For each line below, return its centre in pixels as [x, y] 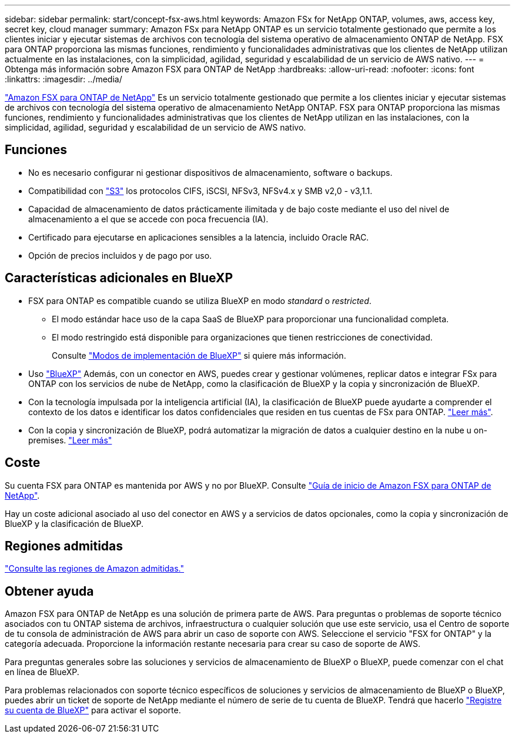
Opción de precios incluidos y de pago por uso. [120, 255]
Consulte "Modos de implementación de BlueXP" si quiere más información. [199, 355]
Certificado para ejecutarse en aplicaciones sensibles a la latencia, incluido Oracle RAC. [199, 237]
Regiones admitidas [64, 546]
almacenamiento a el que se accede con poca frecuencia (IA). [148, 219]
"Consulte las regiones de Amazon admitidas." [95, 569]
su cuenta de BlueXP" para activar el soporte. [93, 710]
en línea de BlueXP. [42, 672]
